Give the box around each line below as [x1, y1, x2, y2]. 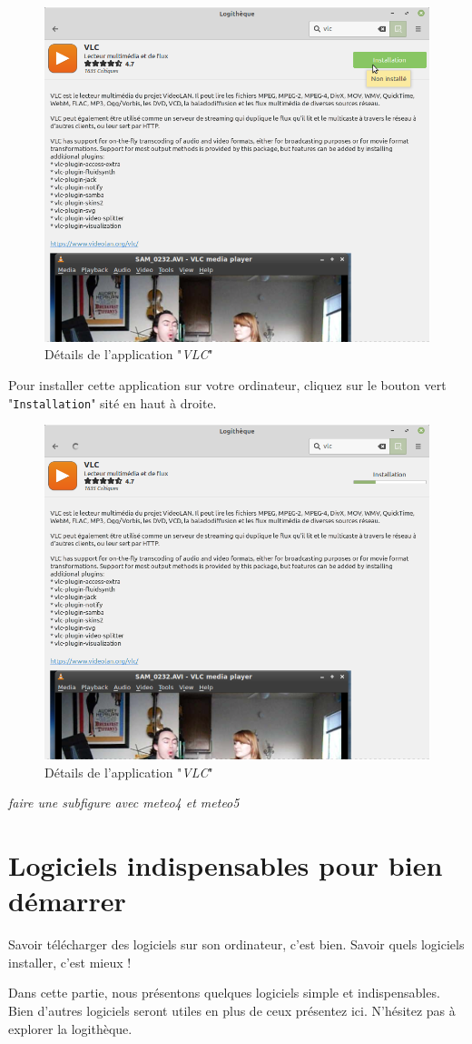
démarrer [8, 882, 126, 919]
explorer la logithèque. [8, 1019, 133, 1038]
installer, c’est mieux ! [8, 952, 132, 971]
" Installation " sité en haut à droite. [8, 393, 217, 412]
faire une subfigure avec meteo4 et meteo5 [8, 793, 240, 812]
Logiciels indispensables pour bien [8, 847, 443, 884]
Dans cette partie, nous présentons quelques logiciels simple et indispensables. [8, 983, 440, 1002]
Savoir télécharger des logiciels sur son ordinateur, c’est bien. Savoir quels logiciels [8, 935, 465, 954]
